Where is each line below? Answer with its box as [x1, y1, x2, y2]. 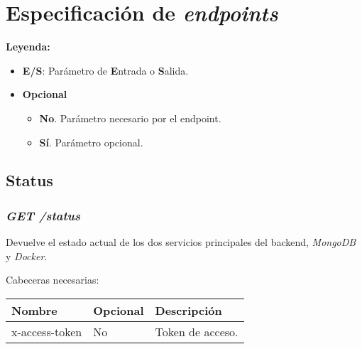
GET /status [6, 206, 80, 224]
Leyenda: [6, 39, 50, 54]
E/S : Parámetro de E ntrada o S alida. [22, 63, 189, 77]
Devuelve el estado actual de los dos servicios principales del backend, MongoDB [6, 235, 356, 249]
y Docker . [6, 248, 48, 263]
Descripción [155, 301, 222, 318]
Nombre [11, 301, 57, 318]
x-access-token [11, 323, 82, 340]
